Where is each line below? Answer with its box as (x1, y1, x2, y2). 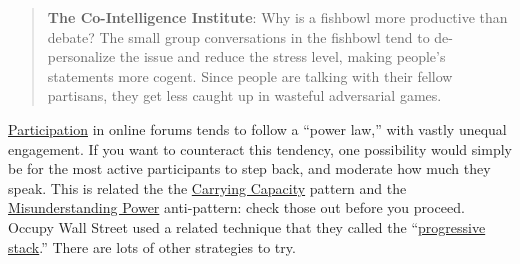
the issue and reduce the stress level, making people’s (119, 46, 446, 67)
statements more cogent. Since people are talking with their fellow (47, 65, 453, 86)
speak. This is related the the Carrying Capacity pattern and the (8, 177, 407, 198)
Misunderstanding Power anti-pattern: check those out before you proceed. (8, 197, 465, 218)
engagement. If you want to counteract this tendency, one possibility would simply (8, 138, 512, 159)
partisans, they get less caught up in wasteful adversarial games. (47, 85, 442, 106)
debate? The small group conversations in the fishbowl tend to (47, 26, 430, 47)
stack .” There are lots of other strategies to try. (8, 236, 296, 257)
